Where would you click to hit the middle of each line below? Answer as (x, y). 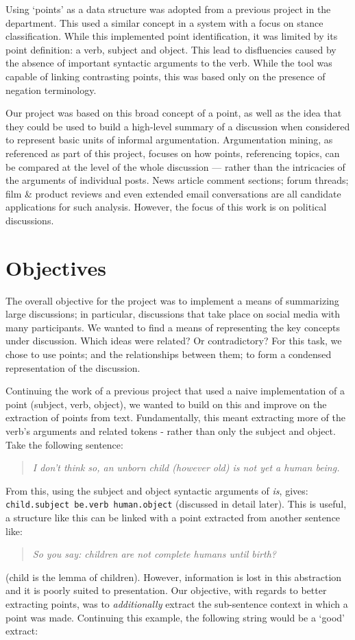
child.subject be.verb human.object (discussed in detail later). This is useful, (176, 504)
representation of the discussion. (73, 367)
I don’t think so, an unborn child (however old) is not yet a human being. (186, 467)
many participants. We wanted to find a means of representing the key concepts (173, 327)
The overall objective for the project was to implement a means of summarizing (172, 300)
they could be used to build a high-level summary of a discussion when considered (178, 126)
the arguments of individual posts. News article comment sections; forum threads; (177, 180)
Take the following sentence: (64, 444)
